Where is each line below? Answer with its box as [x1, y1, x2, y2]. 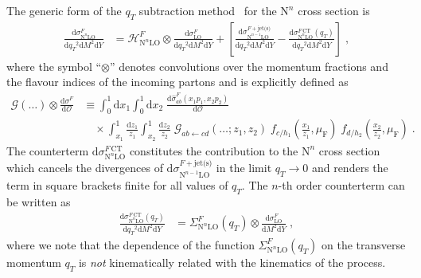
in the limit [216, 159, 272, 176]
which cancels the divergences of [6, 159, 163, 176]
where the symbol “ [6, 57, 102, 74]
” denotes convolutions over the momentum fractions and [110, 57, 388, 74]
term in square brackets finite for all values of [6, 177, 228, 194]
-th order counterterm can [278, 177, 405, 194]
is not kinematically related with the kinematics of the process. [78, 253, 386, 270]
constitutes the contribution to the [129, 142, 298, 159]
